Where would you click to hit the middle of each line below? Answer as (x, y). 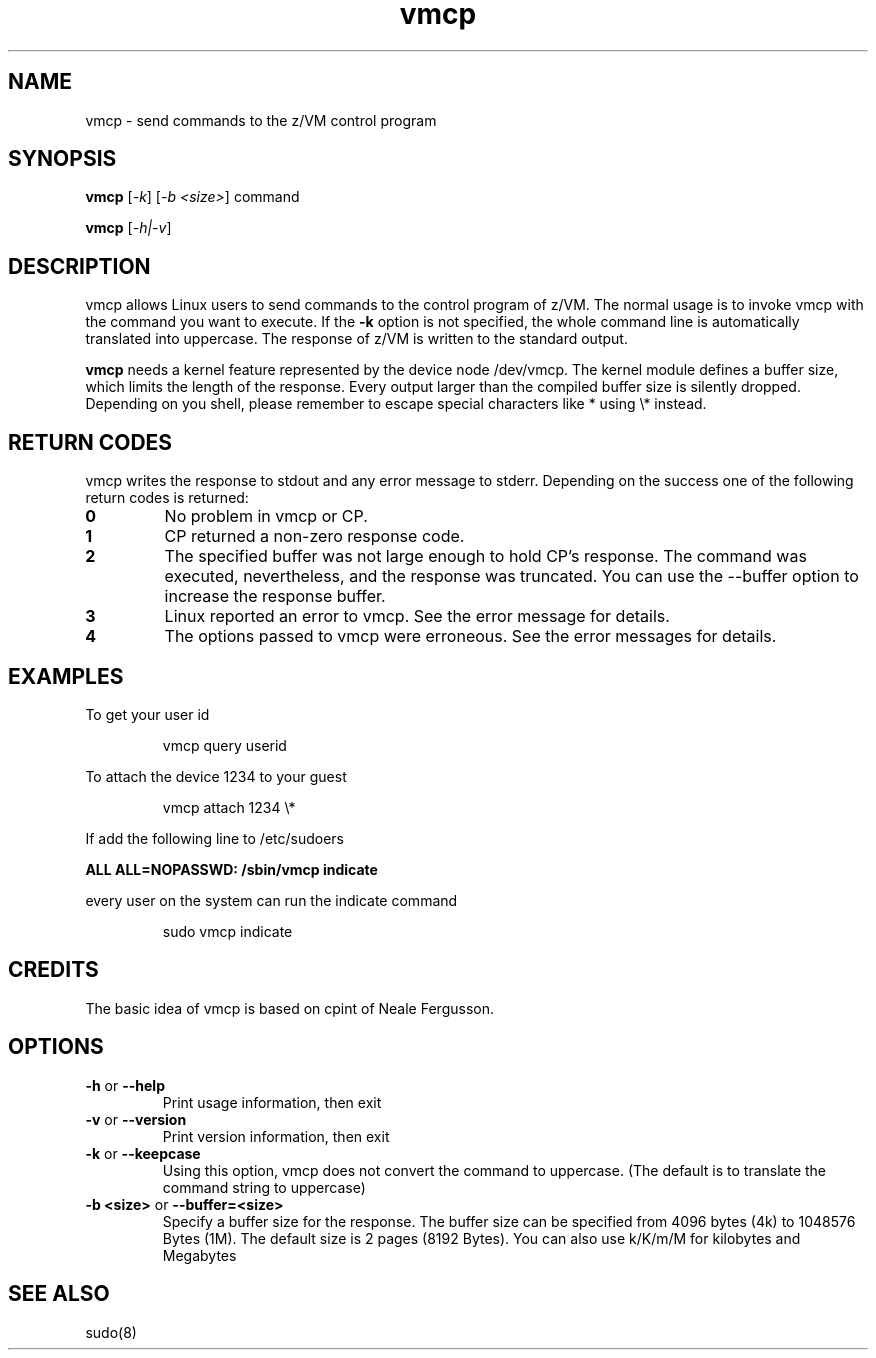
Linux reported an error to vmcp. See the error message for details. (417, 616)
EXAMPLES (66, 676)
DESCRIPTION (79, 266)
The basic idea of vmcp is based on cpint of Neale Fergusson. (289, 1008)
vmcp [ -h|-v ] (128, 228)
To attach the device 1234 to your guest (216, 776)
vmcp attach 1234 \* (229, 807)
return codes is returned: (167, 498)
